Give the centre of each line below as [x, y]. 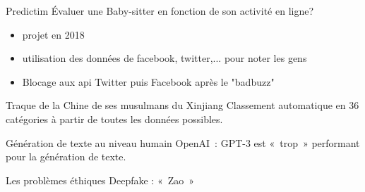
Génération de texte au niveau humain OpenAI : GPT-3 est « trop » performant [183, 142]
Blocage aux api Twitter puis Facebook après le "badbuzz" [148, 81]
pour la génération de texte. [66, 156]
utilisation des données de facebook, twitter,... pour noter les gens [164, 58]
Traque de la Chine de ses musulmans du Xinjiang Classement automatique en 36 [182, 105]
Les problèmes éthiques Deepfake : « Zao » [100, 180]
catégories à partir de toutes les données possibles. [114, 119]
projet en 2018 [53, 34]
